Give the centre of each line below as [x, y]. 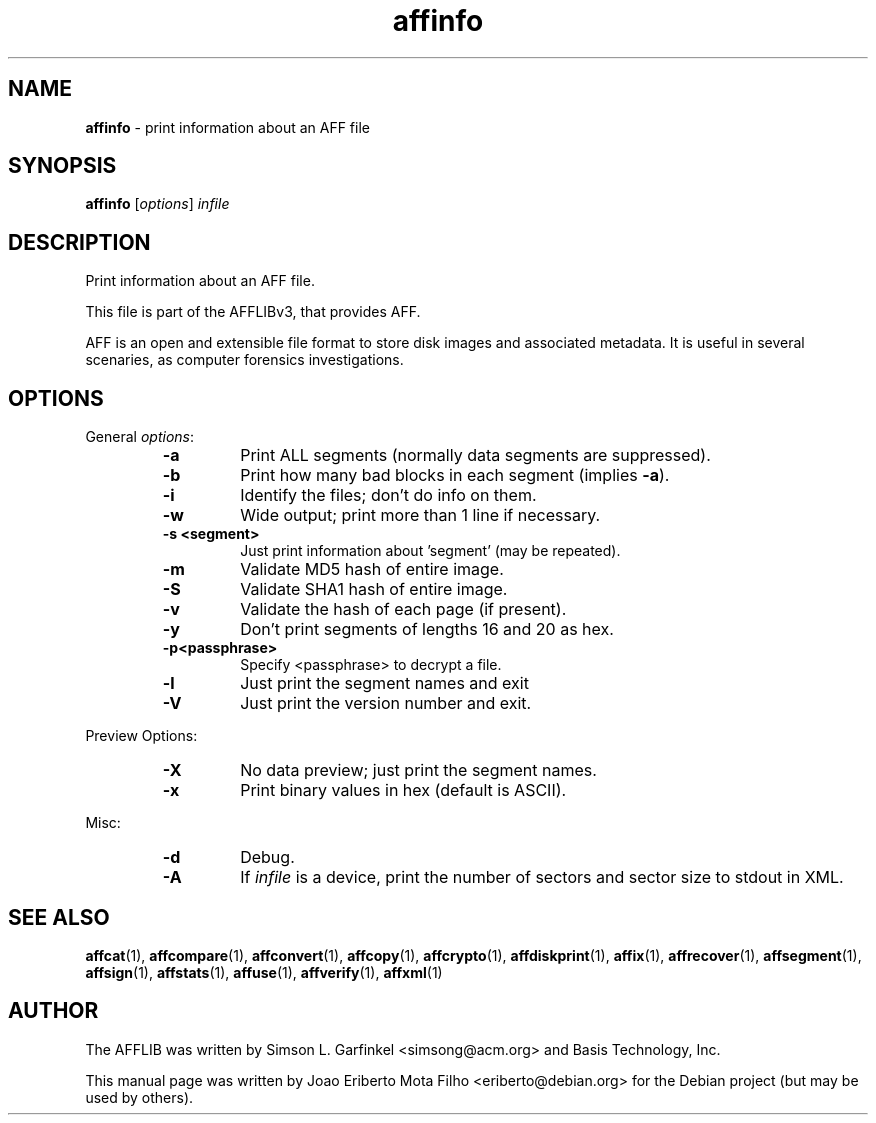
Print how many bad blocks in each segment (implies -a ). [455, 475]
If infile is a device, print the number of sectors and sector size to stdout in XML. [542, 877]
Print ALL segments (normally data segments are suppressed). [475, 455]
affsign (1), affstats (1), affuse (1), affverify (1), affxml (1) [264, 972]
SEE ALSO [59, 917]
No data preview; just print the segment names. [418, 770]
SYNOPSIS [62, 166]
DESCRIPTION [79, 242]
